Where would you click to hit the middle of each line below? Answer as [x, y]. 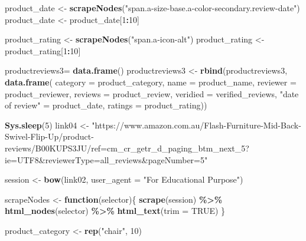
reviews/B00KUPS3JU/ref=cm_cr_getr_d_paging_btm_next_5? [127, 148]
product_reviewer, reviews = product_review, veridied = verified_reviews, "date [152, 93]
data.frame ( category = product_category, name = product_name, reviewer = [151, 82]
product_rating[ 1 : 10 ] [43, 50]
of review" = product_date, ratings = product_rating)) [106, 105]
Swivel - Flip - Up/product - [49, 136]
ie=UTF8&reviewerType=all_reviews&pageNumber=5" [106, 159]
